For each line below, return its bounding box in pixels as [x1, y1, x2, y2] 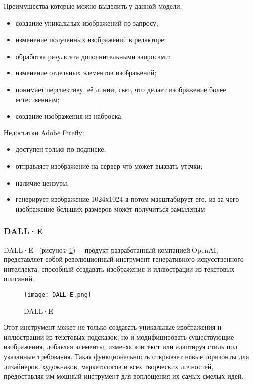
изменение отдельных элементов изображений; [15, 67, 157, 78]
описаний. [4, 273, 34, 284]
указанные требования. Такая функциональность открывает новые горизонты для [4, 351, 249, 361]
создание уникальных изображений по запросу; [15, 17, 158, 28]
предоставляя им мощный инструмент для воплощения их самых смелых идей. [4, 371, 244, 381]
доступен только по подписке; [15, 144, 106, 154]
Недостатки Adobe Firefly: [4, 127, 84, 137]
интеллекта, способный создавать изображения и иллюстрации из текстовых [4, 263, 235, 274]
